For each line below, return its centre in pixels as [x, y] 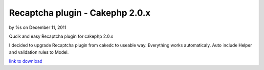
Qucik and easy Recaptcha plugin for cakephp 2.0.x [61, 36]
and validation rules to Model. [39, 52]
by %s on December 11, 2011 [38, 27]
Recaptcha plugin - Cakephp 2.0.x [80, 13]
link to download [26, 61]
